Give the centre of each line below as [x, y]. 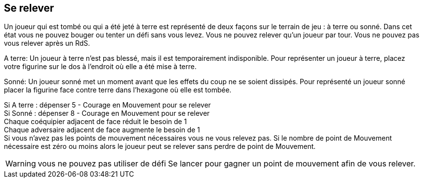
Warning [21, 164]
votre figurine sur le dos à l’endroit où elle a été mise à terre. [100, 67]
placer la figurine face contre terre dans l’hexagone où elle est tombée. [118, 90]
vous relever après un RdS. [47, 43]
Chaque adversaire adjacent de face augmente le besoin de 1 [102, 130]
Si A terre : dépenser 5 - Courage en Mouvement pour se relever [108, 105]
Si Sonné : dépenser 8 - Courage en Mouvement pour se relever [107, 113]
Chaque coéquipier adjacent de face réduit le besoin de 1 [95, 122]
